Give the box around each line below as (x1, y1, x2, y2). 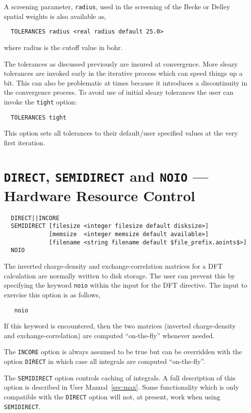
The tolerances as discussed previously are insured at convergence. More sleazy (4, 58, 238, 69)
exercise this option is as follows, (4, 289, 101, 299)
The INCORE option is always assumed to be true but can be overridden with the (4, 346, 242, 357)
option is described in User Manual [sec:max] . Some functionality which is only (4, 382, 239, 392)
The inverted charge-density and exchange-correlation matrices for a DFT (4, 261, 223, 271)
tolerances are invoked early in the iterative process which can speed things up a (4, 68, 243, 78)
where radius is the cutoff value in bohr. (4, 42, 123, 52)
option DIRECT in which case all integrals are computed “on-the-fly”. (4, 356, 205, 366)
